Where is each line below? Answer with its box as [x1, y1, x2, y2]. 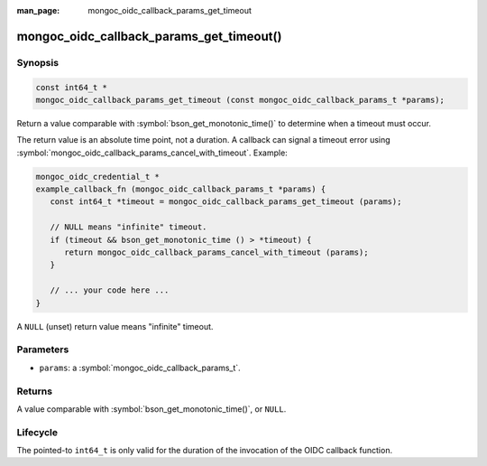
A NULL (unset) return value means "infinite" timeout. [16, 321, 214, 331]
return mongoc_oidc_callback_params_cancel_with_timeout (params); [64, 247, 369, 257]
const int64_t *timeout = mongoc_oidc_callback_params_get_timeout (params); [50, 197, 402, 207]
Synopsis [16, 56, 59, 69]
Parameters [16, 343, 69, 356]
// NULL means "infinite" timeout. [50, 222, 207, 232]
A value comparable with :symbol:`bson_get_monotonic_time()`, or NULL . [16, 403, 287, 415]
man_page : [16, 5, 60, 15]
